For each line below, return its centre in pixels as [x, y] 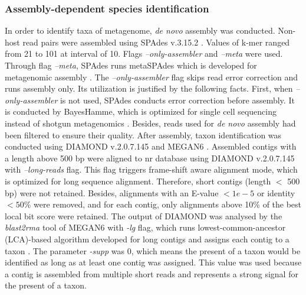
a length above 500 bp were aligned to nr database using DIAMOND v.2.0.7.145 [150, 158]
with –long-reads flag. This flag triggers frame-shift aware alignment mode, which [151, 169]
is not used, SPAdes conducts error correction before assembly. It [177, 100]
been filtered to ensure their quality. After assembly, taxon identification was [143, 134]
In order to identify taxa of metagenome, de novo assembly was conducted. [140, 30]
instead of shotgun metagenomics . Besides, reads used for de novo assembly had [150, 123]
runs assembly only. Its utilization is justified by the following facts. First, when [149, 88]
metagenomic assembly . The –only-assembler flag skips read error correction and [152, 77]
